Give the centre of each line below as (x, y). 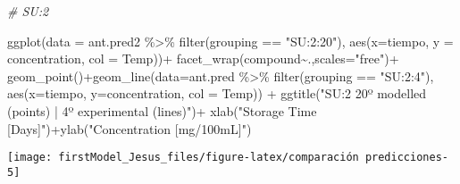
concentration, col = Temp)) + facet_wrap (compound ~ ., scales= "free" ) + (203, 59)
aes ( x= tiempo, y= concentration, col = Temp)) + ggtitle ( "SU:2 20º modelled (217, 93)
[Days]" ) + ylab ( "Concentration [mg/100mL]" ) (130, 128)
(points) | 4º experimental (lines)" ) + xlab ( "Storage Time (162, 110)
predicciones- (406, 158)
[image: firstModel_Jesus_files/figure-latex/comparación (183, 158)
